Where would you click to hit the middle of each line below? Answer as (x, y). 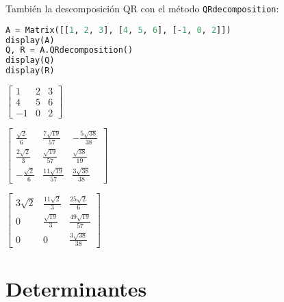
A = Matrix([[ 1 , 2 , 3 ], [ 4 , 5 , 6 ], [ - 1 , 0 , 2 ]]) (118, 30)
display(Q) (30, 61)
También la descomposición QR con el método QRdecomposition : (142, 8)
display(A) (30, 40)
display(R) (30, 71)
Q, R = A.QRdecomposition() (69, 50)
